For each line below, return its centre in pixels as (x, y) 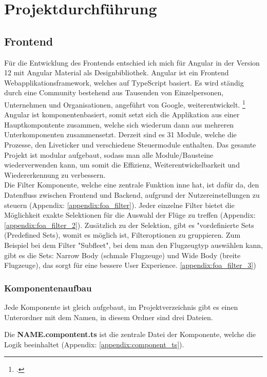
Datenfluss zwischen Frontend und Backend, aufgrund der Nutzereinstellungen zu (132, 194)
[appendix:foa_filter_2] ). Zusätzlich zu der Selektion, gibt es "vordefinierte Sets (129, 225)
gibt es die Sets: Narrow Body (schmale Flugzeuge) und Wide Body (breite (122, 255)
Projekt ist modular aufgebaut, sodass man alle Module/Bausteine (109, 154)
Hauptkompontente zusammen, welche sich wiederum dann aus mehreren (119, 124)
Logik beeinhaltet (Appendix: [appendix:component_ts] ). (94, 344)
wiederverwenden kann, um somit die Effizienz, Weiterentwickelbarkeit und (122, 165)
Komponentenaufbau (48, 288)
